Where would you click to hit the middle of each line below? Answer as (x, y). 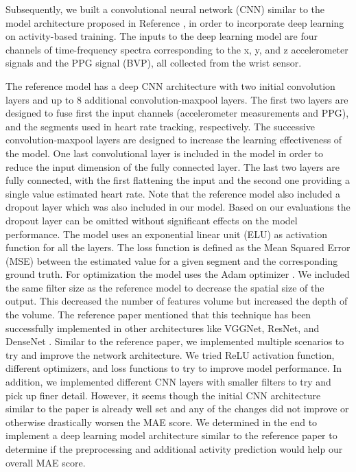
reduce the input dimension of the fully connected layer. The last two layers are (173, 166)
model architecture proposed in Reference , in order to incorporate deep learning (175, 22)
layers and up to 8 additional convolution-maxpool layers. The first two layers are (177, 99)
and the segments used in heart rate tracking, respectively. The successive (160, 126)
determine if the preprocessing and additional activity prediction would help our (174, 449)
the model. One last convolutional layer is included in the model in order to (165, 153)
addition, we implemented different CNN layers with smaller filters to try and (168, 382)
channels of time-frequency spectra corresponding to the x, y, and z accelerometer (177, 49)
